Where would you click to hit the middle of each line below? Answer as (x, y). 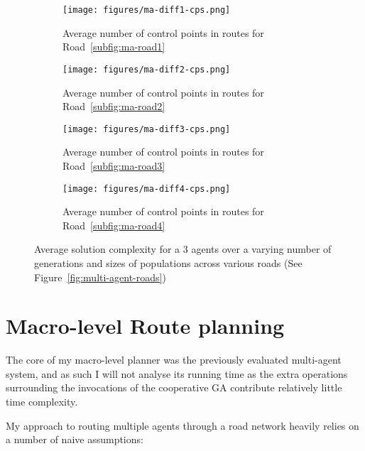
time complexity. (42, 402)
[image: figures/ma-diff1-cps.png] (147, 10)
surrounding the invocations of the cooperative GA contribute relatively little (174, 387)
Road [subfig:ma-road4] (114, 225)
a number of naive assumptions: (75, 439)
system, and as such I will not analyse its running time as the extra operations (177, 373)
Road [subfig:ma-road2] (114, 106)
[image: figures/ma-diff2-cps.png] (147, 69)
